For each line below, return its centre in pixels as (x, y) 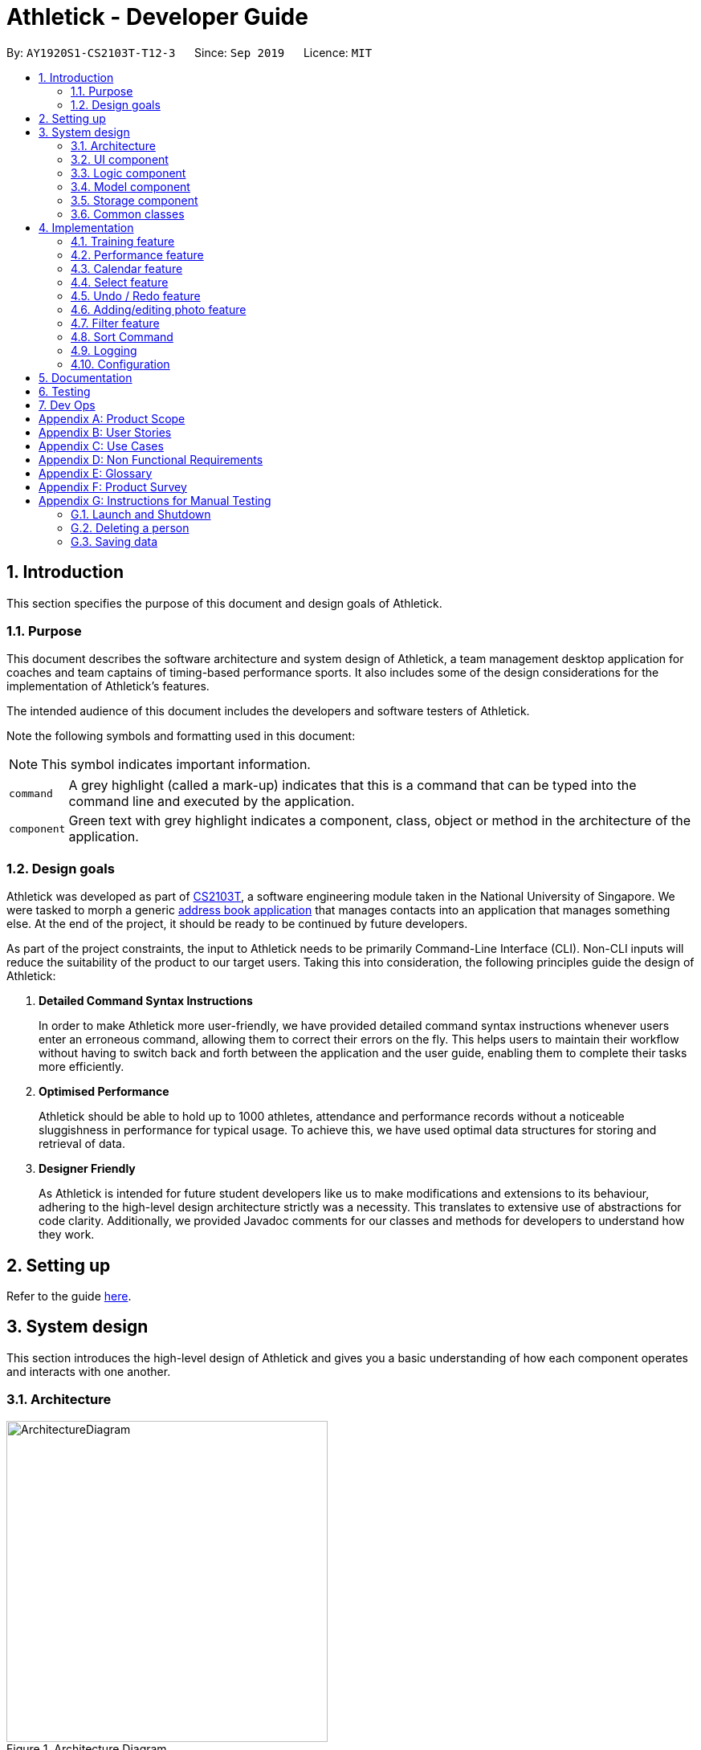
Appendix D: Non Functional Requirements (151, 459)
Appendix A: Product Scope (112, 418)
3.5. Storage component (134, 200)
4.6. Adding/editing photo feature (159, 309)
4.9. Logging (104, 350)
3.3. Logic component (128, 173)
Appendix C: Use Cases (101, 446)
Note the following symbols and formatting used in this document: (181, 736)
